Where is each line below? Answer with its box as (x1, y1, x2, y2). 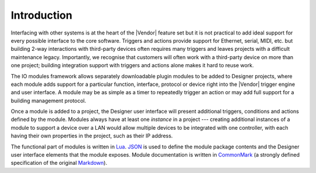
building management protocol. (11, 97, 87, 104)
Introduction (11, 9, 73, 22)
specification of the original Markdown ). (11, 160, 108, 167)
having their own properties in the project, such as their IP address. (11, 132, 173, 140)
